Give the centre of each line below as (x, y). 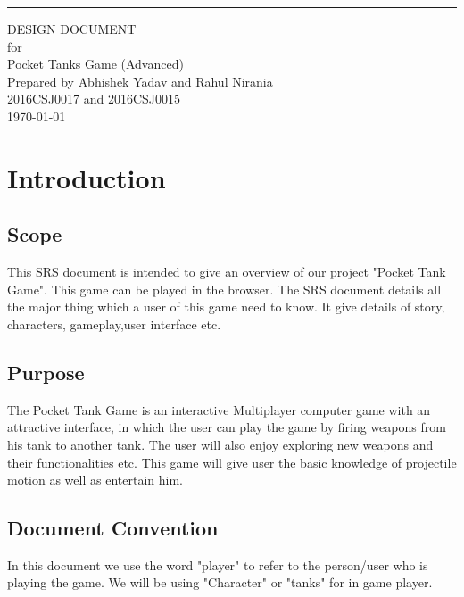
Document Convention (113, 528)
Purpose (46, 372)
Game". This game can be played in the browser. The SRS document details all (224, 289)
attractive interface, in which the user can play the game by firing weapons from (227, 427)
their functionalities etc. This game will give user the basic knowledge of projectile (232, 462)
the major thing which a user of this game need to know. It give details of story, (226, 307)
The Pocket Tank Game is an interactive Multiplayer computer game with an (219, 409)
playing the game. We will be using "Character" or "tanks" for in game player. (220, 582)
